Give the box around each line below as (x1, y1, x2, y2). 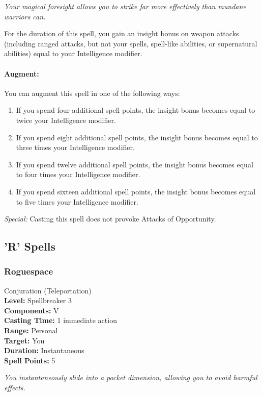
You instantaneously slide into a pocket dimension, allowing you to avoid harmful (4, 372, 257, 383)
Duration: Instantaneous (4, 345, 84, 356)
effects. (4, 382, 25, 393)
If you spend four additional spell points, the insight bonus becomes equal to (16, 105, 255, 115)
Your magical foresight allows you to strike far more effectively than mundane (4, 1, 246, 11)
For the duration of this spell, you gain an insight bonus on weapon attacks (4, 28, 239, 39)
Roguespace (4, 265, 53, 278)
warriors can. (4, 11, 46, 21)
